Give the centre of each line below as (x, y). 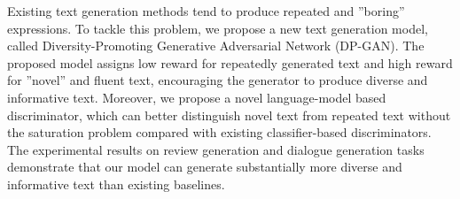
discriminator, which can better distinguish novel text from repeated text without (229, 115)
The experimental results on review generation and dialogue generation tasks (216, 149)
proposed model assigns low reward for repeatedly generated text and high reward (230, 62)
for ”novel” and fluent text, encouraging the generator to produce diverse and (218, 80)
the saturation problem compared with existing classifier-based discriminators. (219, 132)
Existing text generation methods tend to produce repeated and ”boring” (206, 11)
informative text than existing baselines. (116, 184)
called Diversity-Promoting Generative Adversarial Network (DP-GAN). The (216, 46)
